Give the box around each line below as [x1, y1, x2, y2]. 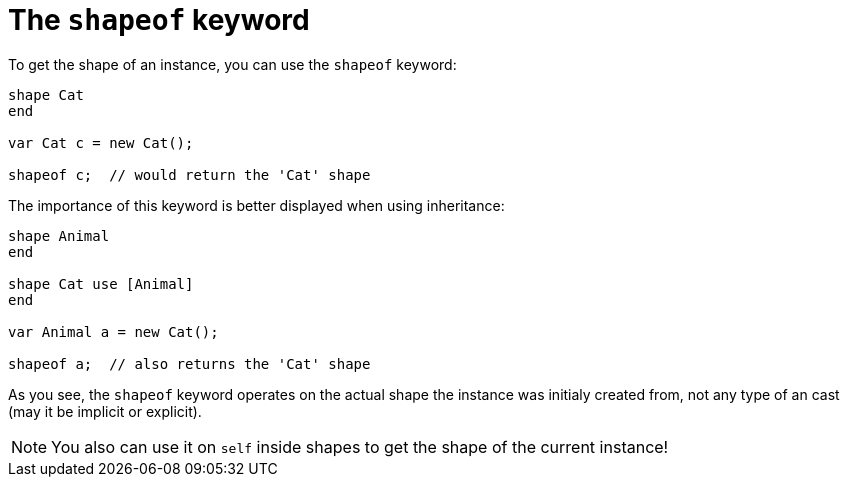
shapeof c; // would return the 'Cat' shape [8, 166, 371, 183]
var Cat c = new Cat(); [8, 134, 194, 151]
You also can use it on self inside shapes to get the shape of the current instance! [51, 436, 669, 457]
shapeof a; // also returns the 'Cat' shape [8, 355, 371, 372]
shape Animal [8, 227, 110, 244]
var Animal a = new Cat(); [8, 323, 219, 340]
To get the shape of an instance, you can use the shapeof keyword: [8, 55, 457, 73]
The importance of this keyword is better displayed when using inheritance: [8, 196, 505, 214]
